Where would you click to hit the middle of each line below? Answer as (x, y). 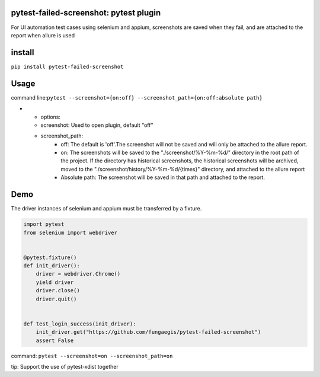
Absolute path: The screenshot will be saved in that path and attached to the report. (163, 177)
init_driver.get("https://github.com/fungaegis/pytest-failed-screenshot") (148, 332)
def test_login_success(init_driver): (80, 324)
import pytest (44, 224)
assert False (55, 340)
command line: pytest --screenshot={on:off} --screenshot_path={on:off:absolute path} (137, 97)
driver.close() (58, 291)
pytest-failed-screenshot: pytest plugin (86, 13)
